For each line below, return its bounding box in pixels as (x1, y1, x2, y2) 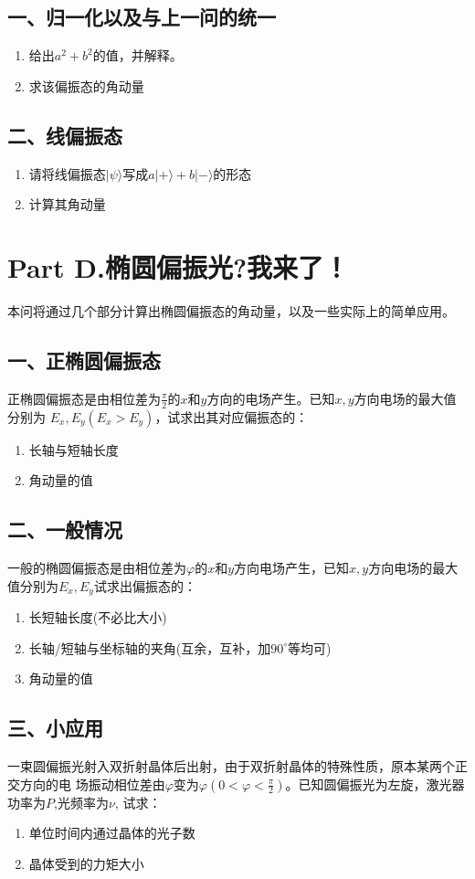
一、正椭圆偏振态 (7, 345, 161, 374)
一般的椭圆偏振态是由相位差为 (7, 557, 186, 577)
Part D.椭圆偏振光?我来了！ (7, 248, 350, 285)
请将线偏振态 (28, 164, 106, 183)
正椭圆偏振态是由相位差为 (7, 388, 161, 408)
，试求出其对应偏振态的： (154, 407, 309, 426)
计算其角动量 (28, 195, 106, 214)
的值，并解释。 (92, 46, 183, 65)
